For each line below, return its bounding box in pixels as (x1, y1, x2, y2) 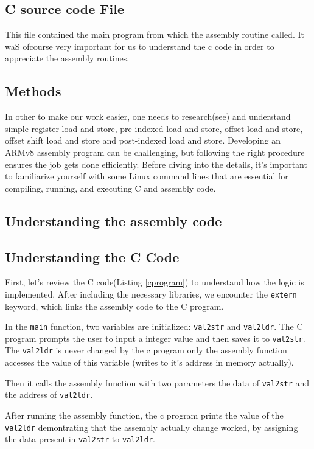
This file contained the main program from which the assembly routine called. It (5, 28, 304, 41)
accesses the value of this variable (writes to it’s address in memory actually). (5, 356, 294, 369)
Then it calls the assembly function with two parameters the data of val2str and (5, 376, 310, 389)
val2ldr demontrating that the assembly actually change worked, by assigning (5, 420, 298, 433)
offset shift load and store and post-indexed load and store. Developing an (5, 134, 281, 147)
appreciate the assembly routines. (5, 52, 130, 64)
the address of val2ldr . (5, 388, 93, 401)
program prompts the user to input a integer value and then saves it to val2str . (5, 332, 305, 344)
